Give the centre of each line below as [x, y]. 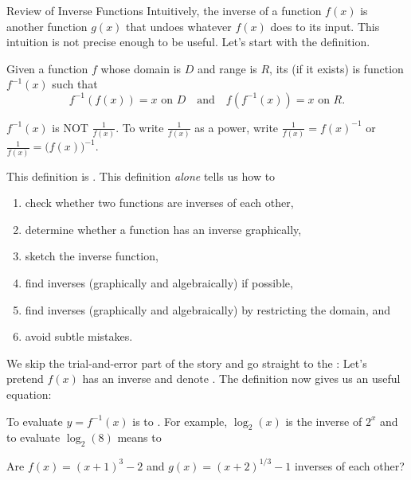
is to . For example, [180, 421]
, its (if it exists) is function [337, 68]
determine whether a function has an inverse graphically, [163, 229]
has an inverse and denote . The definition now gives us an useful [241, 379]
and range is [227, 68]
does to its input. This [325, 26]
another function [47, 26]
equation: [29, 394]
